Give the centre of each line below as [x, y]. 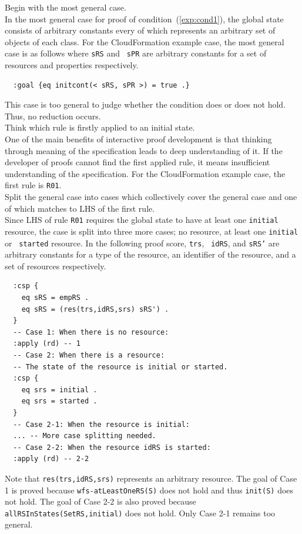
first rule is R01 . [33, 185]
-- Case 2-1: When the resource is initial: [101, 424]
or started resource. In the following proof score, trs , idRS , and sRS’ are [142, 243]
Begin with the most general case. [66, 7]
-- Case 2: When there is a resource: [89, 355]
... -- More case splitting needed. [85, 436]
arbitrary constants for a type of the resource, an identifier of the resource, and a [150, 254]
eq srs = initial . [59, 390]
